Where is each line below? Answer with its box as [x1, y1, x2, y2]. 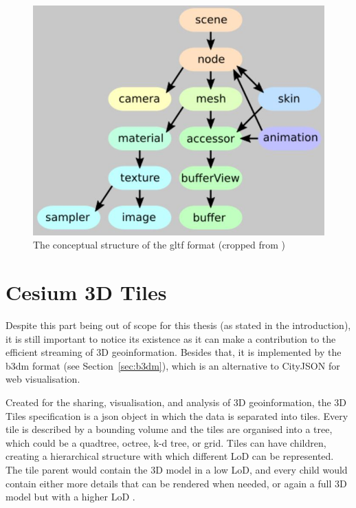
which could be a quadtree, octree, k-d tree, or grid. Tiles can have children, [5, 435, 326, 449]
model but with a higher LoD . [5, 489, 135, 504]
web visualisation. [5, 372, 80, 386]
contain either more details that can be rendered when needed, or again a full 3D [5, 476, 347, 490]
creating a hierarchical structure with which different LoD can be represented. [5, 449, 334, 463]
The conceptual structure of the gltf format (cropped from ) [33, 237, 286, 252]
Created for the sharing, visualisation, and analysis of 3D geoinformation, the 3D [5, 395, 347, 409]
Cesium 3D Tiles [5, 278, 167, 306]
